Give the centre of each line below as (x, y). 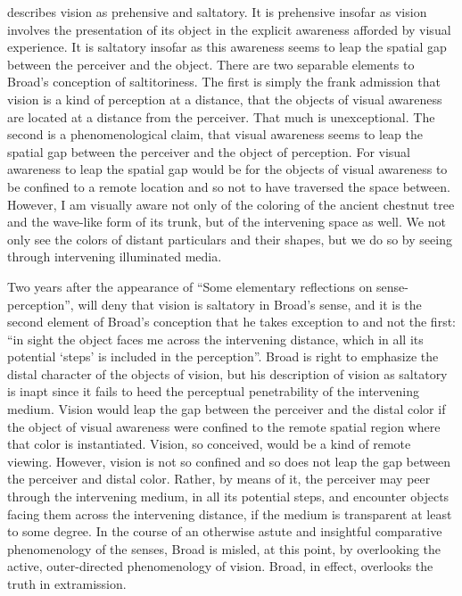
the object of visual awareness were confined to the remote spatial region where (224, 426)
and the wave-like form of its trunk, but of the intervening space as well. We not (227, 222)
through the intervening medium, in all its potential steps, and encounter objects (228, 497)
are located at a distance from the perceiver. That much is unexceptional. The (221, 116)
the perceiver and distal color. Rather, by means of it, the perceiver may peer (219, 479)
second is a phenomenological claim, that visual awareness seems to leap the (215, 134)
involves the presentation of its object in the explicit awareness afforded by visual (229, 29)
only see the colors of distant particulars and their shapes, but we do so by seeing (230, 239)
